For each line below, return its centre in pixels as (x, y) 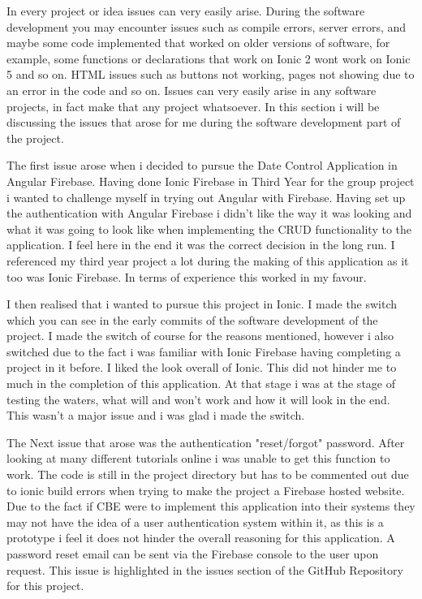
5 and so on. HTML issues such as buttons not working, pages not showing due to (211, 74)
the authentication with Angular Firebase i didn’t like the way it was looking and (209, 213)
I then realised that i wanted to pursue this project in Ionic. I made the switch (202, 304)
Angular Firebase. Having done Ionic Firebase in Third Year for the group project (211, 181)
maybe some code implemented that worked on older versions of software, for (198, 43)
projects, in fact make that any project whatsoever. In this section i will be (193, 106)
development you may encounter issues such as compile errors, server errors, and (207, 26)
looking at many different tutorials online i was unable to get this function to (198, 458)
